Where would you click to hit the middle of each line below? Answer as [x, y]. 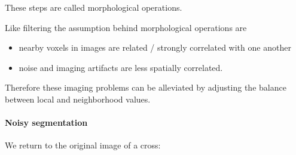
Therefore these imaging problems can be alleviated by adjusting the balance [146, 87]
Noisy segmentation [46, 123]
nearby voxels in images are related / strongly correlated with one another [155, 47]
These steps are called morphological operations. [94, 7]
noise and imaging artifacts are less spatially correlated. [121, 67]
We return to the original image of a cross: [83, 145]
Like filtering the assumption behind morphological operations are [126, 27]
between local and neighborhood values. [78, 99]
